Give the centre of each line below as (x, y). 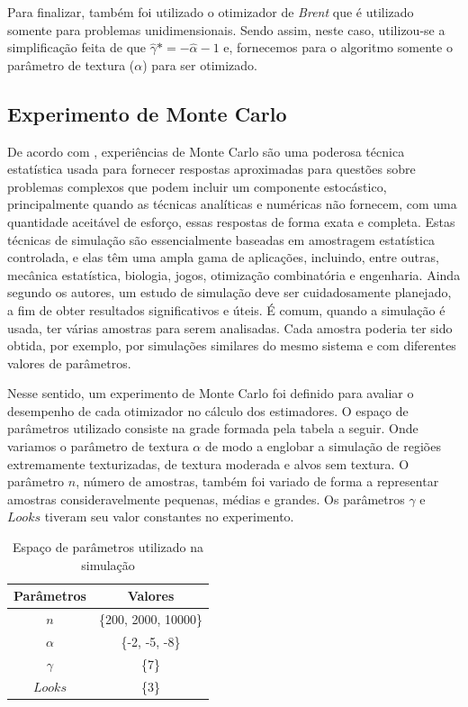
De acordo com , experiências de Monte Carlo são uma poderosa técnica (206, 151)
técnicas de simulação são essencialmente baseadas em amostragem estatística (221, 239)
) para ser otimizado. (200, 64)
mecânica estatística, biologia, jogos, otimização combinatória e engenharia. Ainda (234, 274)
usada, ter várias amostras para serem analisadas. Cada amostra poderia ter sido (230, 327)
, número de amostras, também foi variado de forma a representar (257, 481)
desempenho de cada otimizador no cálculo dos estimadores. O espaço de (208, 410)
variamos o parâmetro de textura (98, 446)
